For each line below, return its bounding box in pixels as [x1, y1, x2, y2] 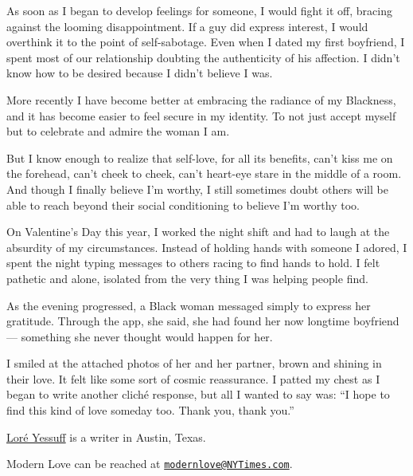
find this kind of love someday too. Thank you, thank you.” [6, 402, 294, 419]
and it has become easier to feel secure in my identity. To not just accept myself [6, 107, 396, 124]
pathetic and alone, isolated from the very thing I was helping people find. [6, 269, 368, 286]
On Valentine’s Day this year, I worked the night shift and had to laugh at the [6, 223, 390, 240]
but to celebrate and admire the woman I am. [6, 123, 230, 140]
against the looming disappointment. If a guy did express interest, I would [6, 18, 368, 34]
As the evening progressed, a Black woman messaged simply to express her [6, 297, 371, 313]
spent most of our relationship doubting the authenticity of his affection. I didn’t [6, 49, 400, 65]
